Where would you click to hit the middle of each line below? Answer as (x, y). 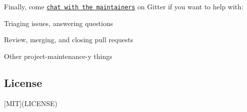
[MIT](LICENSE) (31, 103)
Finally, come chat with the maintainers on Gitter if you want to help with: (124, 6)
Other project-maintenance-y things (58, 56)
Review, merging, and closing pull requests (69, 40)
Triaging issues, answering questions (59, 23)
